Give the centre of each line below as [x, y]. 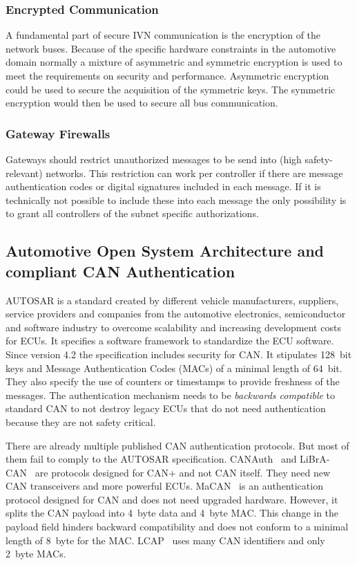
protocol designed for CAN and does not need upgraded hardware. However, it [172, 499]
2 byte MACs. [36, 554]
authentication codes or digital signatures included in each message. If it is [163, 186]
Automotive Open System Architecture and [165, 251]
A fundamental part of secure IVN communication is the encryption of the [163, 35]
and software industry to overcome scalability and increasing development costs [173, 327]
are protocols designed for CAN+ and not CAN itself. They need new [183, 472]
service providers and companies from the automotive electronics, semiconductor [176, 314]
